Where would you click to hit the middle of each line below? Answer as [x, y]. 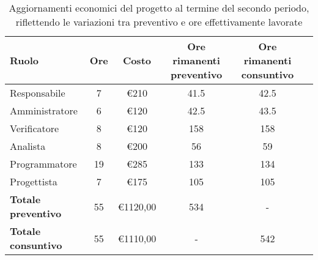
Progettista [34, 181]
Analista [28, 146]
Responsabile [38, 93]
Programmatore [43, 164]
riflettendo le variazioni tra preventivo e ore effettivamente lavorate [159, 22]
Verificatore [35, 128]
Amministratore [44, 110]
